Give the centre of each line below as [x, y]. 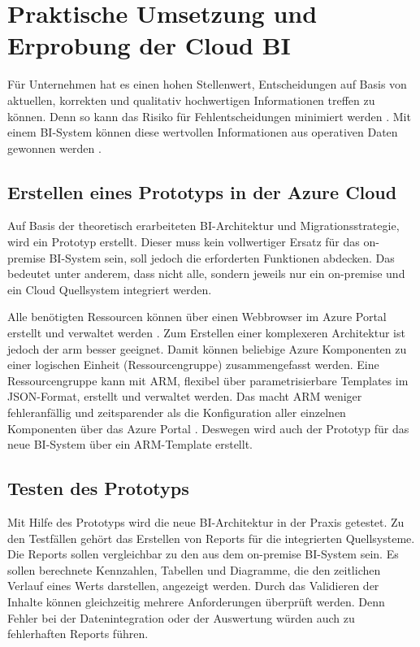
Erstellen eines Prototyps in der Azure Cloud [202, 191]
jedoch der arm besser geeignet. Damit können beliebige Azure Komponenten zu [207, 348]
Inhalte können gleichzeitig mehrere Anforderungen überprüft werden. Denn [196, 601]
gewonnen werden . [54, 148]
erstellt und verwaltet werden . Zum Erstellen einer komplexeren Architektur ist [206, 333]
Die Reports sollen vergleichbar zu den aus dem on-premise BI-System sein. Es [203, 554]
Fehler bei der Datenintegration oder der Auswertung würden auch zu [181, 617]
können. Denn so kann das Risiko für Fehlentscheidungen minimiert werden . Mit [209, 116]
